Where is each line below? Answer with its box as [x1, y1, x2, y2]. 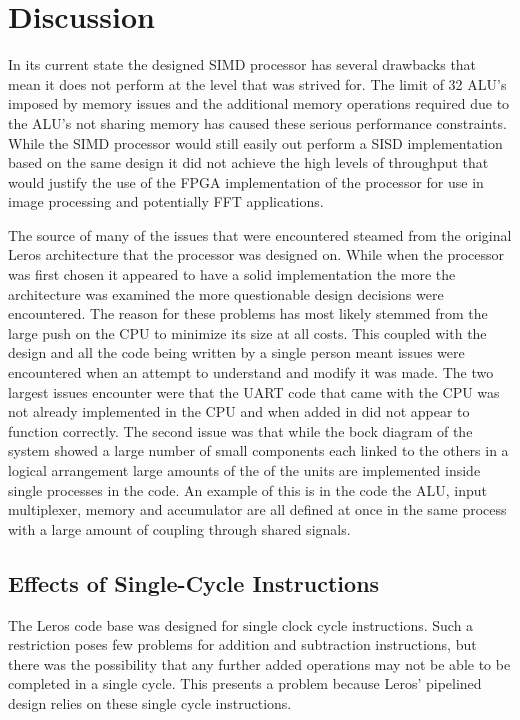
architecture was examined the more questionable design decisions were [8, 283, 444, 304]
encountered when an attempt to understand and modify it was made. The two [8, 362, 494, 383]
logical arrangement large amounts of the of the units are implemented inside [8, 460, 481, 480]
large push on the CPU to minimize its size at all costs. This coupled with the [8, 322, 487, 343]
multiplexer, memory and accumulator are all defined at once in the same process [8, 499, 507, 520]
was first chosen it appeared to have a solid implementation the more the [8, 264, 456, 285]
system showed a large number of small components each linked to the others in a [8, 440, 509, 461]
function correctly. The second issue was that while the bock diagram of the [8, 420, 473, 441]
